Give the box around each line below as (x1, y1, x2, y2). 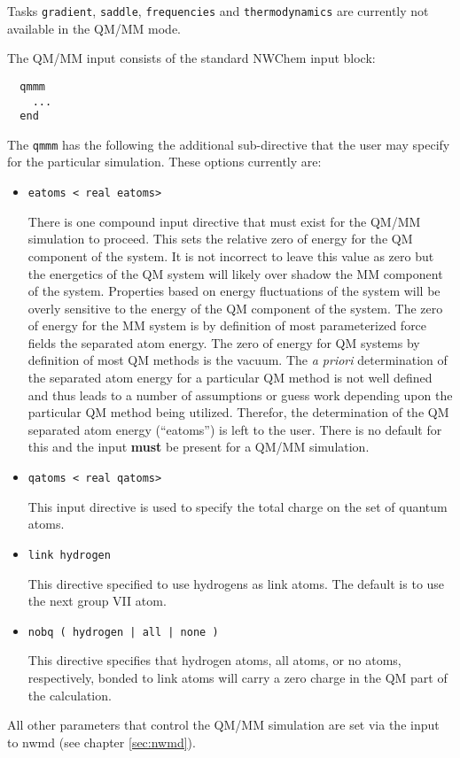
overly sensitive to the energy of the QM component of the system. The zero (27, 298, 443, 317)
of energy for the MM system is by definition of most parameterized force (27, 316, 427, 335)
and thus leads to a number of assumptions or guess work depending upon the (27, 385, 453, 404)
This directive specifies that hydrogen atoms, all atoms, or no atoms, (27, 651, 402, 669)
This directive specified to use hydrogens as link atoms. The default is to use (27, 574, 445, 592)
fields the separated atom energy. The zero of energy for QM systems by (27, 333, 420, 352)
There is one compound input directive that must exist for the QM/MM (27, 212, 421, 230)
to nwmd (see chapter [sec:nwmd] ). (7, 732, 196, 751)
